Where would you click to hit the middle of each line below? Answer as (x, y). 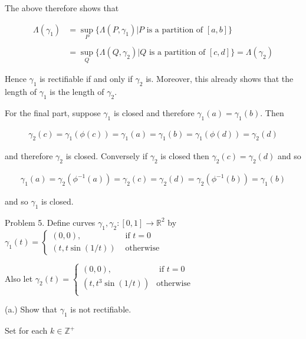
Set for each (26, 330)
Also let (19, 278)
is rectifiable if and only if (86, 79)
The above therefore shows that (62, 8)
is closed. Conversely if (106, 156)
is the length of (77, 91)
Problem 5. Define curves (50, 222)
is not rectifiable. (101, 309)
